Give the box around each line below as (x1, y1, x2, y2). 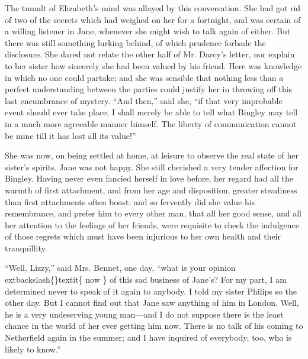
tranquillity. (5, 241, 47, 254)
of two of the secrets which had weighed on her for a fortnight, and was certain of (5, 13, 301, 25)
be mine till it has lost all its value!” (5, 129, 136, 141)
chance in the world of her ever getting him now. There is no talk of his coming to (5, 319, 303, 332)
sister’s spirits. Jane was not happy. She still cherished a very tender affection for (5, 160, 299, 173)
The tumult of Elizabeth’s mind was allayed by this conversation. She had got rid (5, 2, 301, 14)
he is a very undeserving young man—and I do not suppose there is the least (5, 308, 284, 320)
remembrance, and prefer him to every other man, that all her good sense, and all (5, 207, 301, 219)
